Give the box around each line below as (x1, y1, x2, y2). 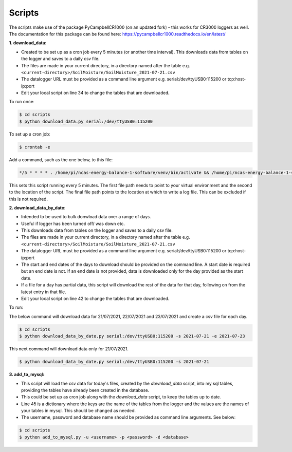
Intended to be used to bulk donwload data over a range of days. (21, 214, 151, 220)
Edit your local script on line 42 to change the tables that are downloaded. (21, 296, 170, 301)
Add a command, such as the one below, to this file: (9, 156, 113, 163)
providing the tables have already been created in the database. (21, 387, 149, 393)
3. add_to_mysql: (9, 372, 45, 377)
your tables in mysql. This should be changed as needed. (21, 408, 136, 414)
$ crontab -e (19, 144, 51, 150)
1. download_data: (9, 40, 47, 46)
